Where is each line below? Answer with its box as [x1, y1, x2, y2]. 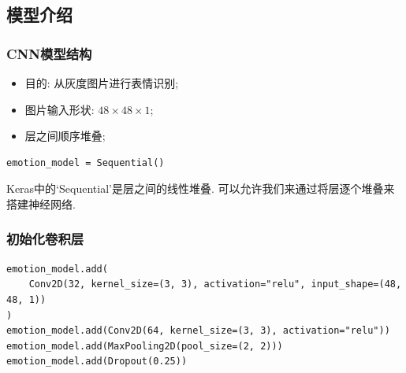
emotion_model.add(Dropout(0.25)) [6, 356, 188, 367]
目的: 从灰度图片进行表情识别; [24, 75, 179, 90]
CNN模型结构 [6, 43, 92, 63]
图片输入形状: [24, 101, 95, 117]
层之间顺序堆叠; [24, 127, 106, 144]
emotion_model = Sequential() [6, 157, 165, 168]
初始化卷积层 [6, 229, 84, 249]
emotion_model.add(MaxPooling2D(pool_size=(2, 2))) [6, 340, 283, 352]
